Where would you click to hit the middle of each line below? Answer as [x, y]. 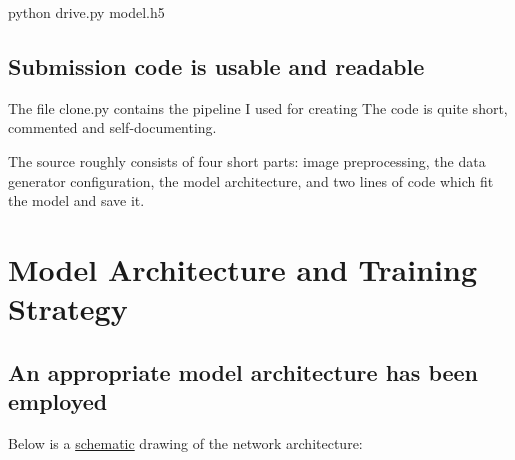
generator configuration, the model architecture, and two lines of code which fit [251, 180]
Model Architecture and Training [243, 268]
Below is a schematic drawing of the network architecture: [185, 442]
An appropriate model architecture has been [243, 371]
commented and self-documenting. [112, 127]
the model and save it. [76, 200]
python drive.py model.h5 [86, 12]
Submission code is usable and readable [216, 65]
